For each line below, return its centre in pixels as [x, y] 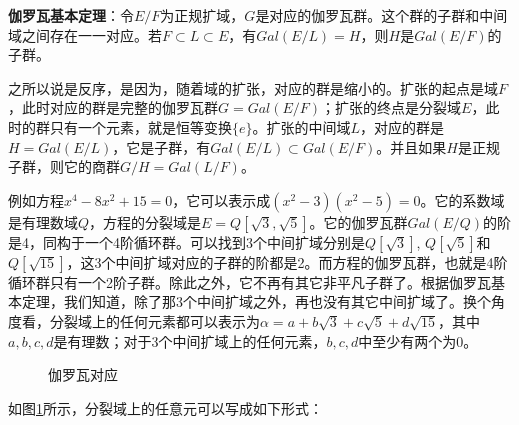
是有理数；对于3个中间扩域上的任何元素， [190, 340]
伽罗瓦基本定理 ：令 [71, 15]
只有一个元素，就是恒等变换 [140, 126]
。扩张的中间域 [301, 126]
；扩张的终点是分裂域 [391, 107]
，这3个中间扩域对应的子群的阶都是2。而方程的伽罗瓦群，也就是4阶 [287, 261]
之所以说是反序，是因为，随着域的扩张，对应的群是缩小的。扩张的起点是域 [253, 87]
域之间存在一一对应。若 [85, 34]
